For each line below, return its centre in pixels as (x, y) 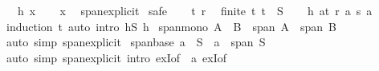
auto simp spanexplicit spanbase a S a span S (136, 42)
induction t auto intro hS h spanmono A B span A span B (171, 26)
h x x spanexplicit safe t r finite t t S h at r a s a (195, 10)
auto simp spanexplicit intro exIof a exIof (116, 57)
